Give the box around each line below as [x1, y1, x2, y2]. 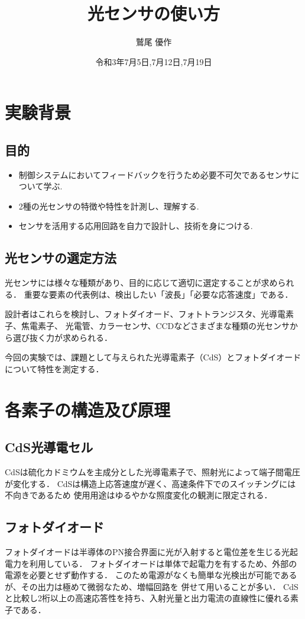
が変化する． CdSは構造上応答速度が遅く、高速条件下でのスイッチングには [5, 477, 296, 489]
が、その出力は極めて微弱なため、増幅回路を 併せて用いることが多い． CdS [5, 580, 298, 592]
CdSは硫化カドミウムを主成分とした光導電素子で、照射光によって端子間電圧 [5, 466, 300, 478]
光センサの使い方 [87, 1, 220, 25]
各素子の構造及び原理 [5, 397, 171, 421]
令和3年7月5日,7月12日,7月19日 [95, 55, 212, 67]
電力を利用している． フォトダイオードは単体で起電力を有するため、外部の [5, 557, 297, 569]
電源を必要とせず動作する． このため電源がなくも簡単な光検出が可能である [5, 569, 297, 581]
